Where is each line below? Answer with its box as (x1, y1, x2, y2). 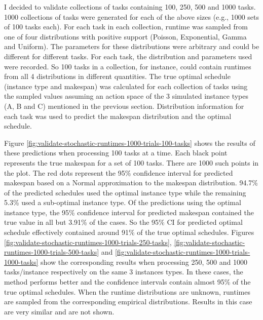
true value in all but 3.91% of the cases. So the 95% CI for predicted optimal (4, 217, 243, 227)
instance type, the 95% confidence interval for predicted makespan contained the (4, 207, 254, 217)
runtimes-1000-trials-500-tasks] (4, 247, 99, 257)
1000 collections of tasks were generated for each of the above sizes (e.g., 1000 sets (4, 11, 259, 22)
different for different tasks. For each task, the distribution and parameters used (4, 51, 252, 61)
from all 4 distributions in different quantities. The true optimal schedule (4, 71, 231, 82)
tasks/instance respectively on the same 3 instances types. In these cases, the (4, 266, 243, 277)
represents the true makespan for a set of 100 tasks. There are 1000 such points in (4, 157, 259, 168)
